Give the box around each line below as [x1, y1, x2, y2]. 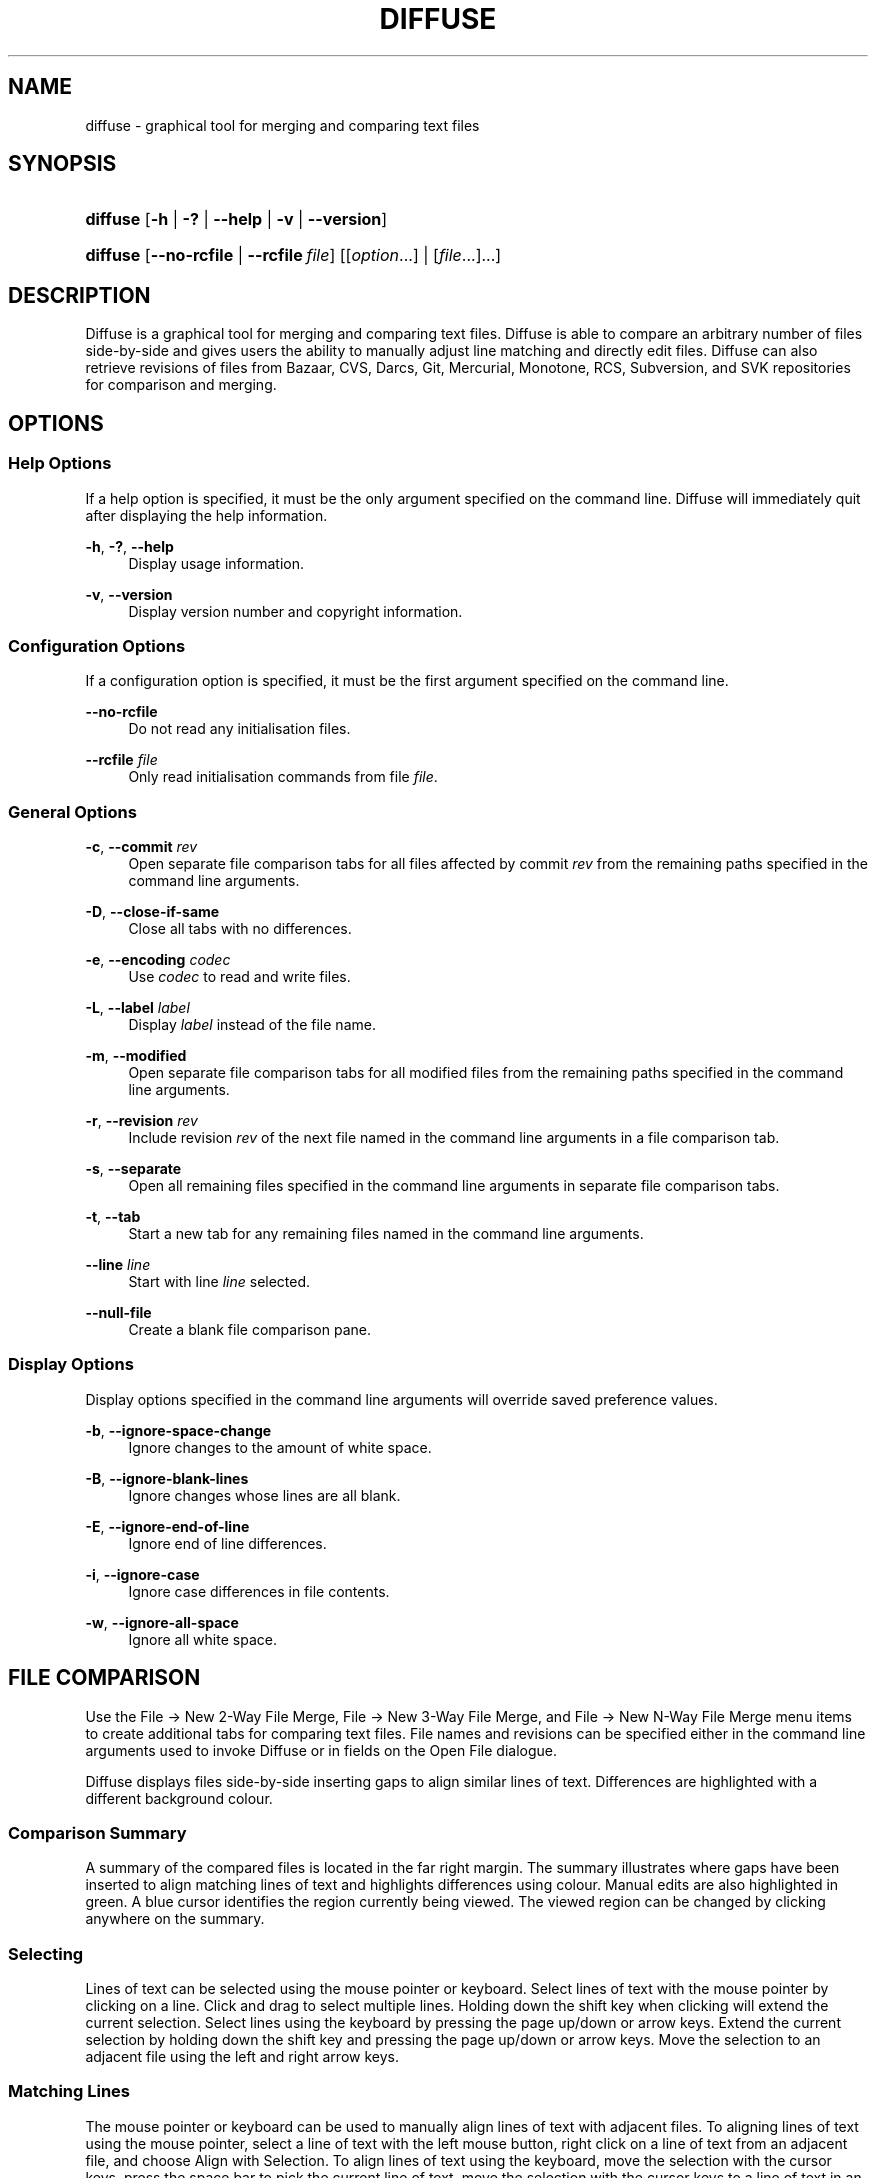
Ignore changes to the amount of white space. [128, 1438, 432, 1456]
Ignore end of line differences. [128, 1534, 327, 1552]
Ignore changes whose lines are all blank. [128, 1486, 401, 1504]
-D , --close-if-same [85, 903, 220, 920]
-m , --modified [85, 1047, 187, 1064]
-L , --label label [85, 999, 190, 1016]
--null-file [85, 1304, 152, 1321]
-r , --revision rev [85, 1112, 198, 1129]
